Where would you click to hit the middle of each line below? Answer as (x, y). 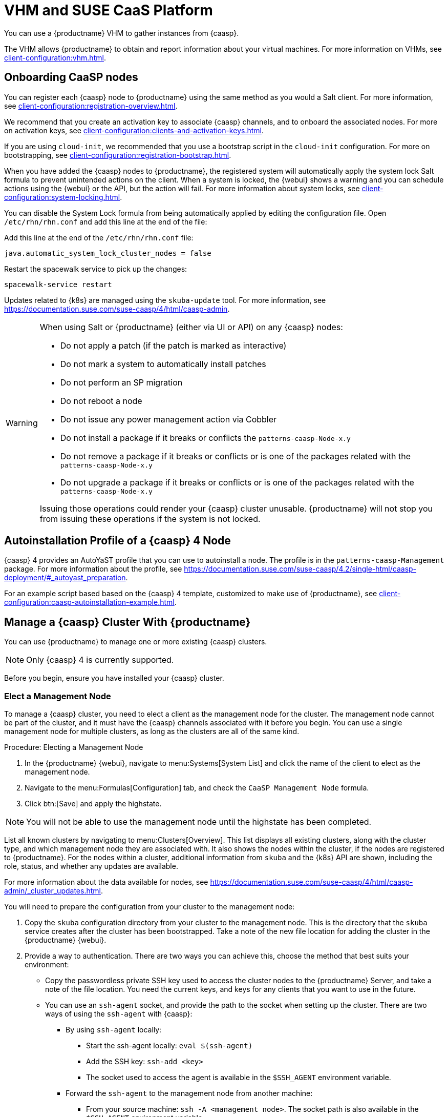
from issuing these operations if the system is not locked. (150, 519)
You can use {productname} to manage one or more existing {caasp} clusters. (136, 642)
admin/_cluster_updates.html (52, 891)
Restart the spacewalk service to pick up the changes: (96, 269)
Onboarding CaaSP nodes (71, 77)
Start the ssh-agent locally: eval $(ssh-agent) (169, 1046)
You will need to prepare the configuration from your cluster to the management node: (150, 907)
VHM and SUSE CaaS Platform (109, 10)
